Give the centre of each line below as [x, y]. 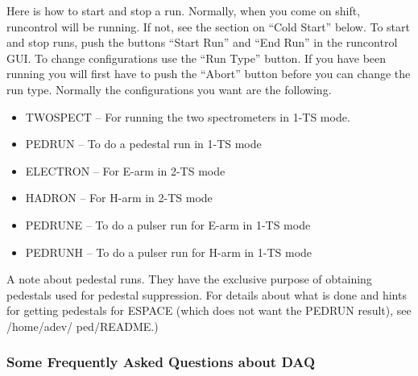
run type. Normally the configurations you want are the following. [169, 89]
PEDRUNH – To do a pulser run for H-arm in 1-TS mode [169, 252]
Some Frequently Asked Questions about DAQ [161, 362]
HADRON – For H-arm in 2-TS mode [119, 198]
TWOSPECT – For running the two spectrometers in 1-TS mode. [188, 116]
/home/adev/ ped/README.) [83, 326]
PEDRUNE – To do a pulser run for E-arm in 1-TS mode [168, 224]
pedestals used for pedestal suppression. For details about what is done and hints [207, 294]
